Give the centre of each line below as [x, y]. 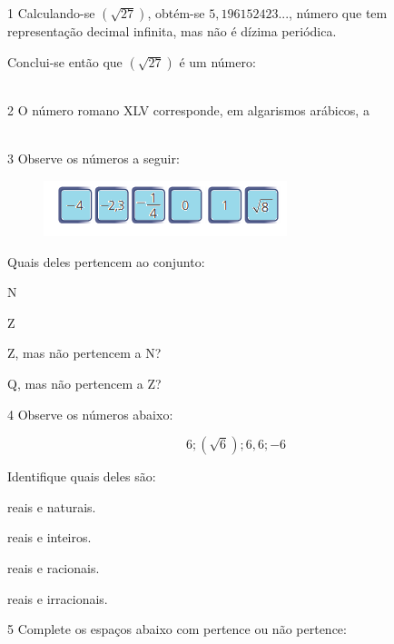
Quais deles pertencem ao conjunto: [106, 261]
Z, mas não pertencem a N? [84, 353]
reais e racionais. [54, 567]
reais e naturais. [52, 506]
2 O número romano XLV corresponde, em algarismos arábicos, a [188, 110]
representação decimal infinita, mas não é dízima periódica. [172, 31]
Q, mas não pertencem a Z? [84, 383]
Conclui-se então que [65, 61]
